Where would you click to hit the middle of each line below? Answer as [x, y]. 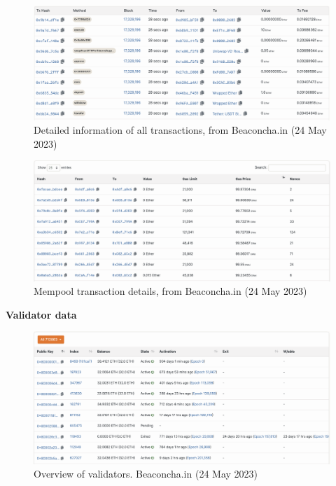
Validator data [41, 314]
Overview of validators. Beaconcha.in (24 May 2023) [146, 474]
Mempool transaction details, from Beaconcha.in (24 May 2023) [170, 291]
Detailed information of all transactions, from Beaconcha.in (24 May [180, 130]
